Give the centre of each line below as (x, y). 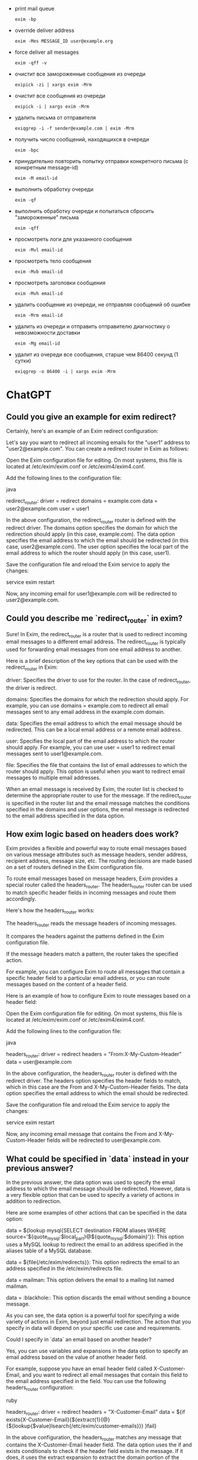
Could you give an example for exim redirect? (91, 417)
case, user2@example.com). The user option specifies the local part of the (97, 546)
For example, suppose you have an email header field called (79, 1368)
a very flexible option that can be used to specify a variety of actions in (92, 1195)
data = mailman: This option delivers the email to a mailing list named (90, 1280)
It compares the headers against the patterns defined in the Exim (85, 936)
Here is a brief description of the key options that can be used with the (92, 661)
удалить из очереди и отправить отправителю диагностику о (92, 326)
